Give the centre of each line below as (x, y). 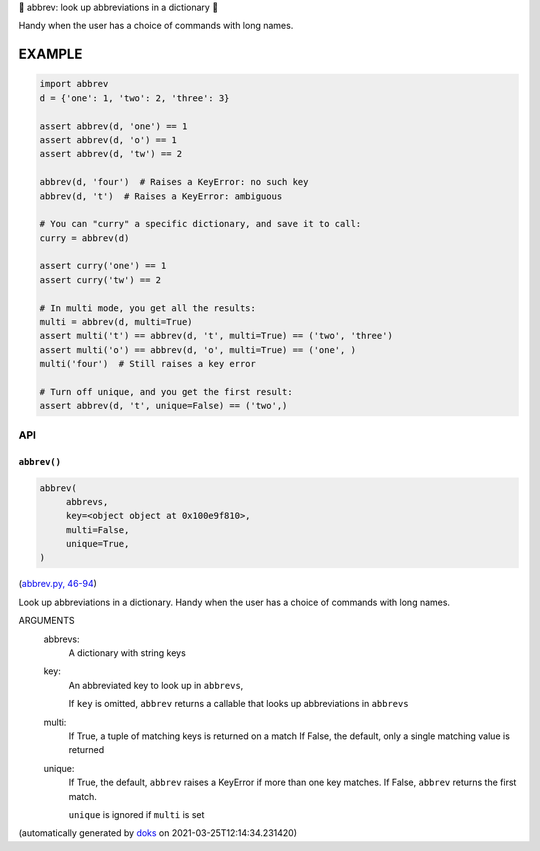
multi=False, (97, 529)
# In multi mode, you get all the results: (148, 308)
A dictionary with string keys (127, 653)
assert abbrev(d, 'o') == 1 (108, 139)
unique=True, (97, 544)
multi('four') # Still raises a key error (148, 364)
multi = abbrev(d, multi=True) (116, 322)
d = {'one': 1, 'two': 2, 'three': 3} (134, 98)
